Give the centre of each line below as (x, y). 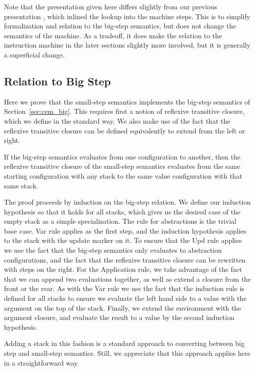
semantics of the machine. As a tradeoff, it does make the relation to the (113, 35)
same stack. (21, 185)
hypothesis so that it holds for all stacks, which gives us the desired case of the (122, 211)
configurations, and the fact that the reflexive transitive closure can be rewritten (125, 259)
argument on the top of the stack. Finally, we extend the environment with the (123, 307)
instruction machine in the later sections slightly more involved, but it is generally (127, 45)
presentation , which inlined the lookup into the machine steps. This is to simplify (127, 16)
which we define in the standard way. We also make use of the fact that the (117, 120)
